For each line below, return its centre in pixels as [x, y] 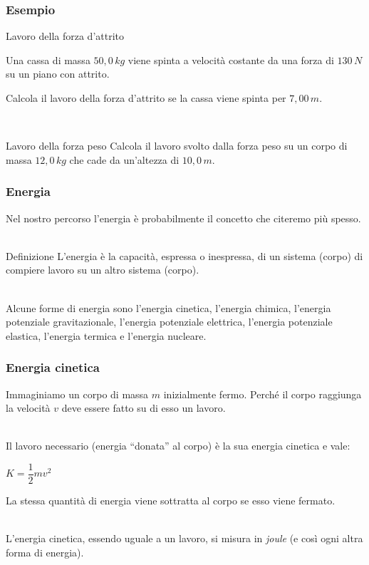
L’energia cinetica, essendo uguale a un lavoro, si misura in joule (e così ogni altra [184, 538]
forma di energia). [45, 552]
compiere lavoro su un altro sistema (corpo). [103, 270]
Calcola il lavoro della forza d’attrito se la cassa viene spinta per [146, 98]
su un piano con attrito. [58, 74]
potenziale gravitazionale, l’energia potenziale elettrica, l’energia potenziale [169, 322]
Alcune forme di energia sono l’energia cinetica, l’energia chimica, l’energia [168, 307]
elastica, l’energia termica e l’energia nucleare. [106, 335]
